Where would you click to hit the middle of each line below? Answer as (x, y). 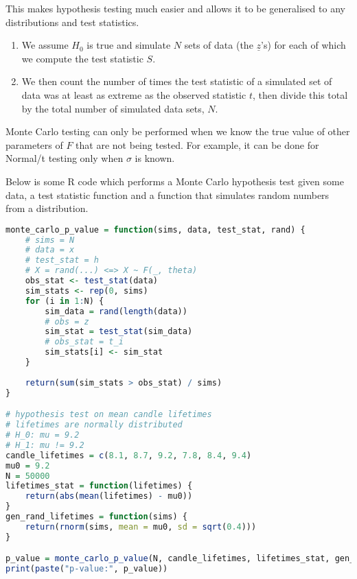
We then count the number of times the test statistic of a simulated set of (177, 81)
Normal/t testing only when (65, 158)
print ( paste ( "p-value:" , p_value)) (87, 569)
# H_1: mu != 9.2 (45, 445)
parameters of (34, 144)
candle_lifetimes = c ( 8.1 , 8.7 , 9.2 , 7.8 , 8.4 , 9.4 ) (129, 455)
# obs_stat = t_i (84, 342)
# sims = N (50, 240)
